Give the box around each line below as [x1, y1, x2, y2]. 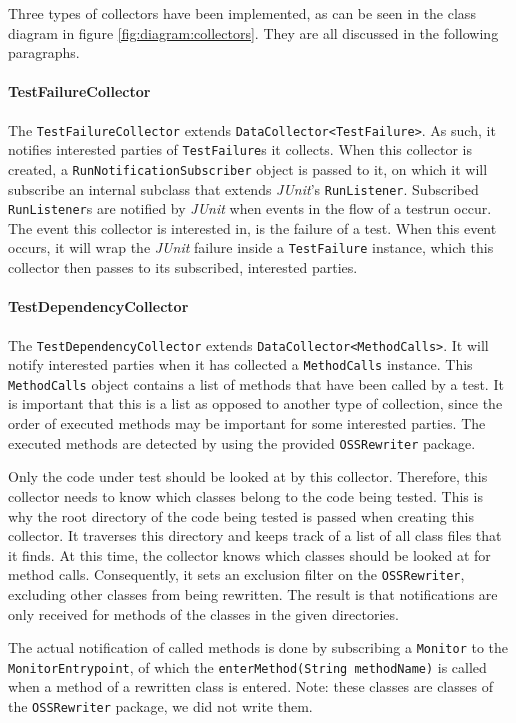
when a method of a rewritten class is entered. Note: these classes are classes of [8, 676, 493, 697]
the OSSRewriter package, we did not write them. [8, 696, 313, 717]
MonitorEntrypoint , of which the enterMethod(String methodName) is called [8, 656, 487, 677]
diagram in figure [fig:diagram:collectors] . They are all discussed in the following [8, 22, 499, 43]
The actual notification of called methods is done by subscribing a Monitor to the [8, 637, 509, 658]
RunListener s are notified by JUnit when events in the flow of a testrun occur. [8, 198, 492, 219]
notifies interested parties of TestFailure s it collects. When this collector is [8, 139, 472, 160]
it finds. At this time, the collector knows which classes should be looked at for [8, 544, 491, 565]
